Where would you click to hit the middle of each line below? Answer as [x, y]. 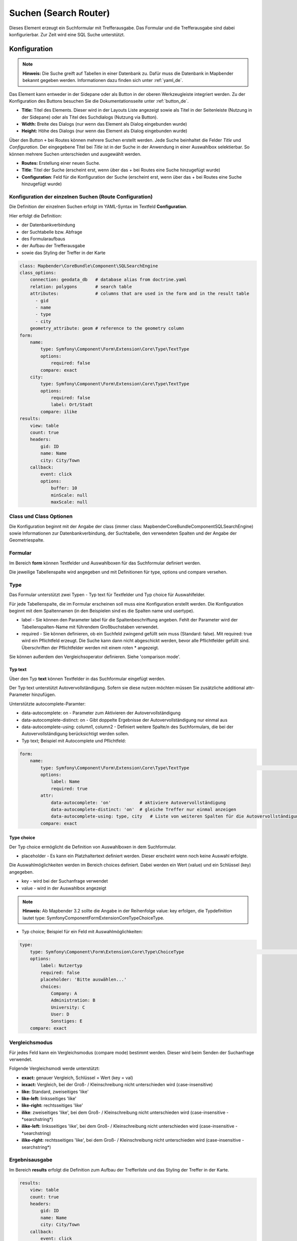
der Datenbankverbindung [48, 225]
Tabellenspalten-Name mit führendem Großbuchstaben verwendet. [90, 627]
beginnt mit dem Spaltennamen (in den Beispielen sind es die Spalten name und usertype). [102, 611]
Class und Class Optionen [41, 516]
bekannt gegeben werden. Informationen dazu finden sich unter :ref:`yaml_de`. [103, 80]
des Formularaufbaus [43, 239]
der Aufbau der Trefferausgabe [53, 246]
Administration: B [73, 1000]
